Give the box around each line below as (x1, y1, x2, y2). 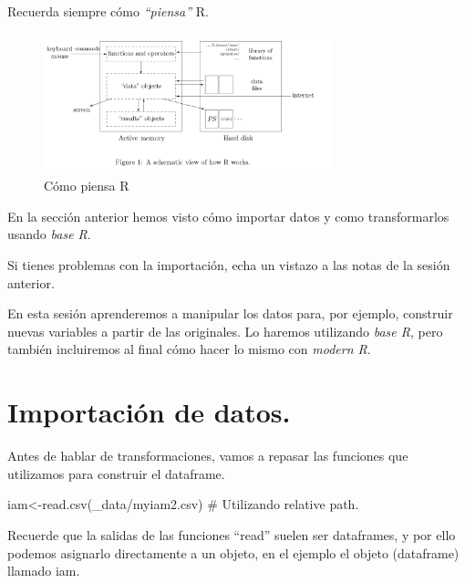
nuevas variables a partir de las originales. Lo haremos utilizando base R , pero (7, 321, 443, 340)
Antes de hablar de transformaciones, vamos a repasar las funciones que (7, 446, 408, 465)
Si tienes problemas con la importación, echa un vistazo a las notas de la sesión (7, 255, 450, 275)
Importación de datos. (7, 393, 291, 431)
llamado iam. (7, 561, 80, 580)
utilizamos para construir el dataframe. (7, 463, 225, 483)
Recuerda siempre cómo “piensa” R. (7, 2, 209, 20)
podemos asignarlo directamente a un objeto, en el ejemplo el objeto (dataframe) (7, 543, 460, 562)
